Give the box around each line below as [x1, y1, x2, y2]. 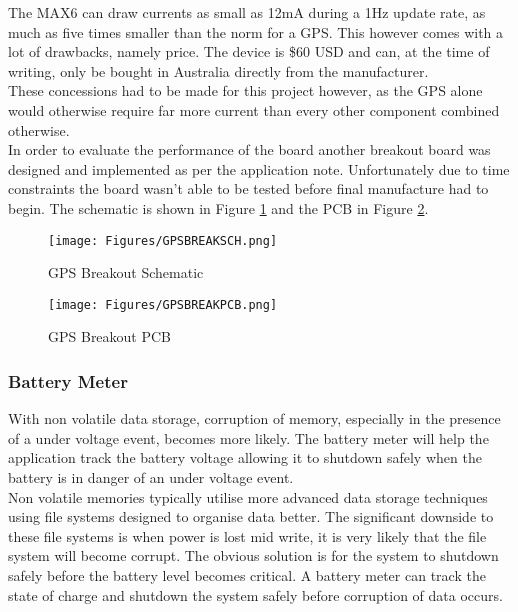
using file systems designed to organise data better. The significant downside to [8, 506, 494, 527]
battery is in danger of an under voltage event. [8, 467, 294, 488]
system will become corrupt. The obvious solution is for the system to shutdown [8, 545, 499, 566]
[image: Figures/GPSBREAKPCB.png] [48, 297, 278, 312]
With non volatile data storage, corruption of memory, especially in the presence [8, 408, 501, 429]
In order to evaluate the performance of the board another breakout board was [8, 139, 491, 160]
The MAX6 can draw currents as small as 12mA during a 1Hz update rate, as [8, 2, 486, 22]
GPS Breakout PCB [48, 326, 172, 347]
